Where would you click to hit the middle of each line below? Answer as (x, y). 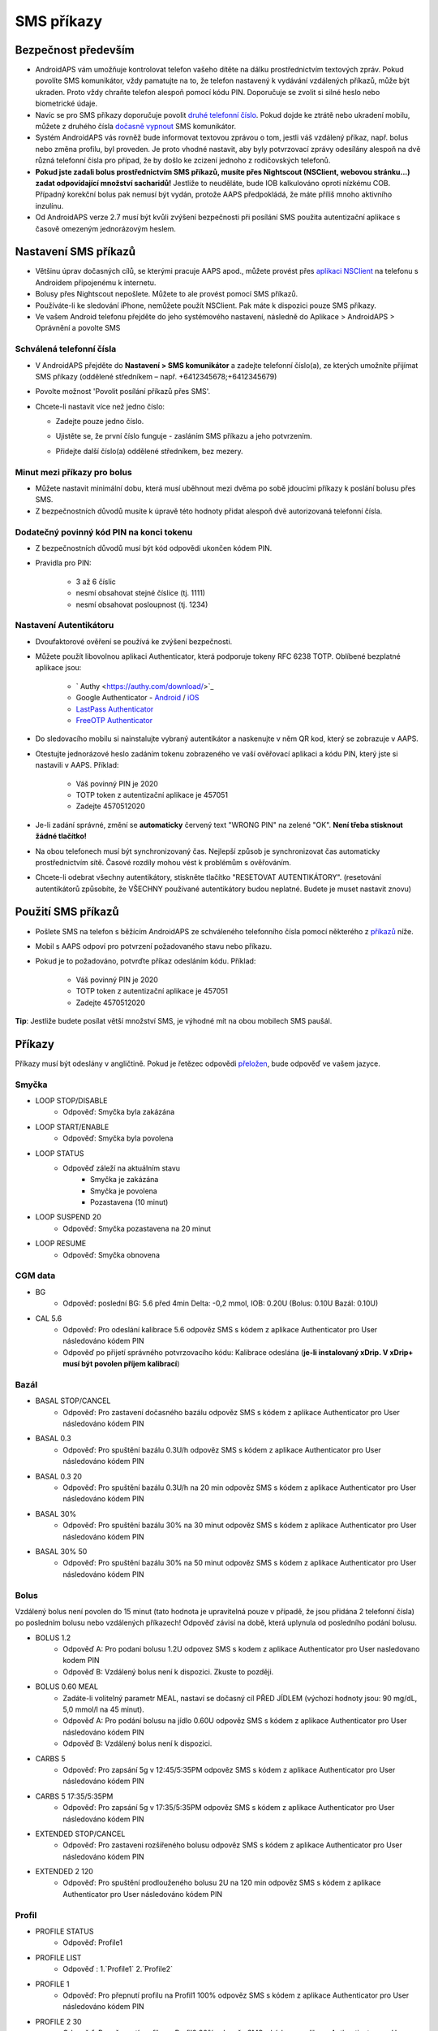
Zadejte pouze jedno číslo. (100, 422)
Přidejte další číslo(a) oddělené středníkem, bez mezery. (149, 451)
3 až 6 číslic (96, 582)
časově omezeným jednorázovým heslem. (105, 228)
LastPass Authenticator (115, 709)
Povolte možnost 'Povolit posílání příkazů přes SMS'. (123, 392)
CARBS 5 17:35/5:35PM (74, 1796)
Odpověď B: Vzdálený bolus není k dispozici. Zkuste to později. (168, 1672)
